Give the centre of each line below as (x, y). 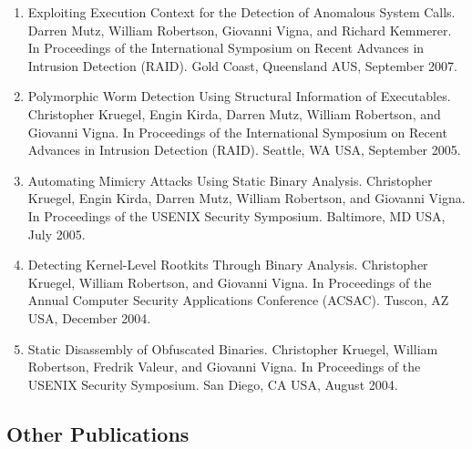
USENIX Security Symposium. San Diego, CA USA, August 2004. (213, 384)
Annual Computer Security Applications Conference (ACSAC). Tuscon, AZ (238, 300)
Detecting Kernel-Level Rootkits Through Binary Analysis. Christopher (228, 265)
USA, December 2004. (89, 317)
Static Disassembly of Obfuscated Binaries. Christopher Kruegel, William (233, 348)
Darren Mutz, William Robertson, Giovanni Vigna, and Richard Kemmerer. (240, 30)
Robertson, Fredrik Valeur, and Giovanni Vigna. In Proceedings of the (224, 367)
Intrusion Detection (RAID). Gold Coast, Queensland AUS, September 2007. (242, 65)
